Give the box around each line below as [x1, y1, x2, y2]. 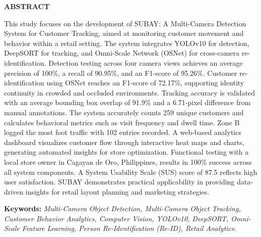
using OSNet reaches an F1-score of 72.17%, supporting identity [46, 77, 244, 88]
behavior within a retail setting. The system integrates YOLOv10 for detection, [4, 37, 249, 48]
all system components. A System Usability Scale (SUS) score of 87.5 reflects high [4, 166, 257, 177]
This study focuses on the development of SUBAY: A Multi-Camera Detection [4, 18, 246, 28]
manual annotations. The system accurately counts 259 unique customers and [4, 107, 244, 117]
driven [4, 186, 24, 197]
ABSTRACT [4, 1, 50, 11]
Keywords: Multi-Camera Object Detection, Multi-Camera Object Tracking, [4, 203, 241, 214]
